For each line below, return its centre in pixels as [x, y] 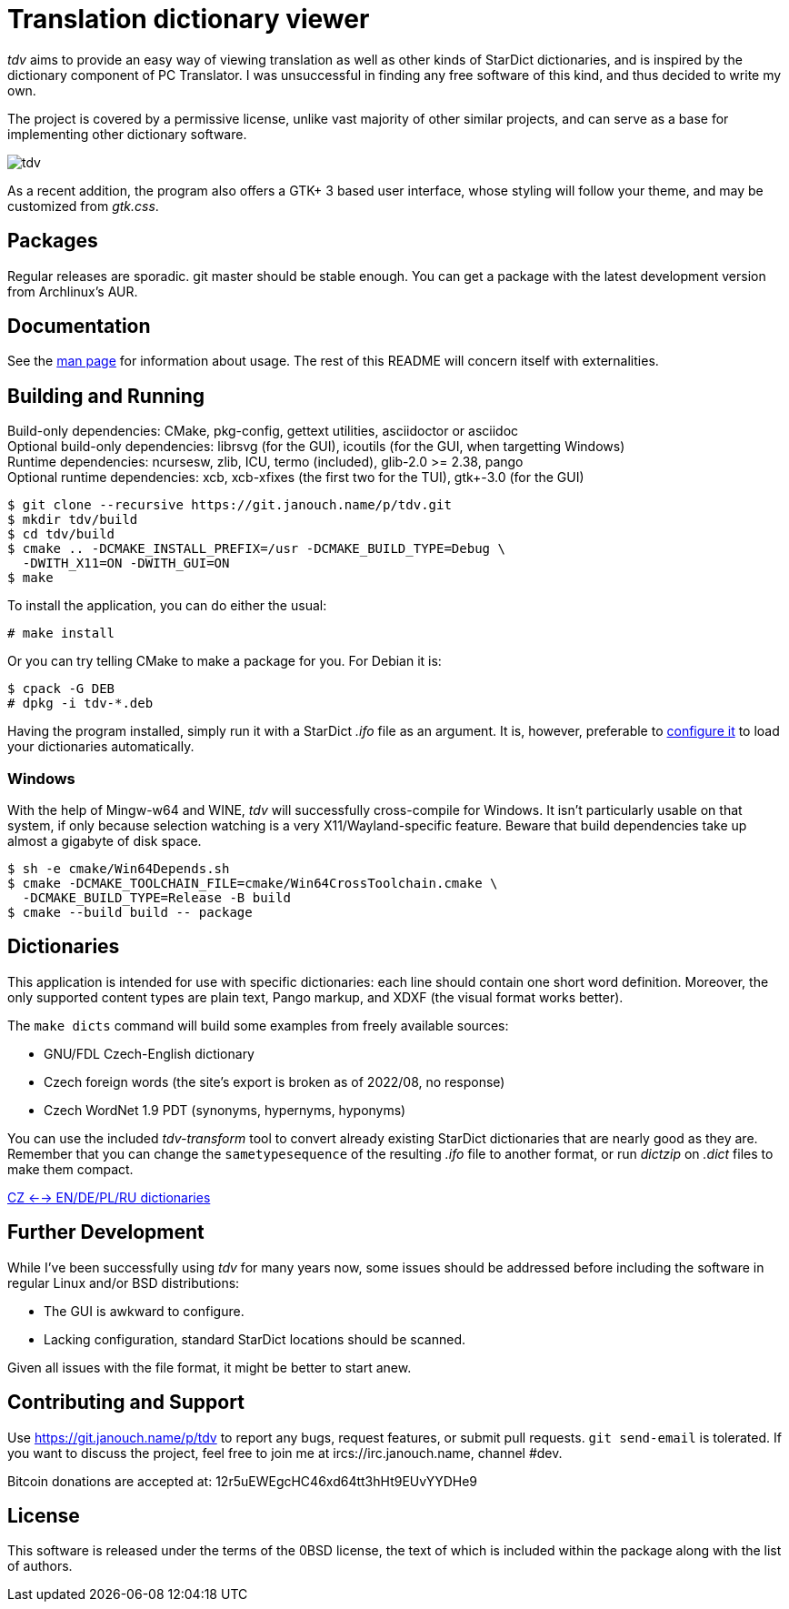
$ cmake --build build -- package [130, 913]
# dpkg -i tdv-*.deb [80, 704]
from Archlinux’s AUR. [73, 291]
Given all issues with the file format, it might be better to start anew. [210, 1367]
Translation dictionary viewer [189, 19]
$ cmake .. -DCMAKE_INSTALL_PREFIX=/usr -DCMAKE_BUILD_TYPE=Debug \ [256, 549]
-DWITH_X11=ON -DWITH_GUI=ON [126, 563]
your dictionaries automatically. [101, 747]
